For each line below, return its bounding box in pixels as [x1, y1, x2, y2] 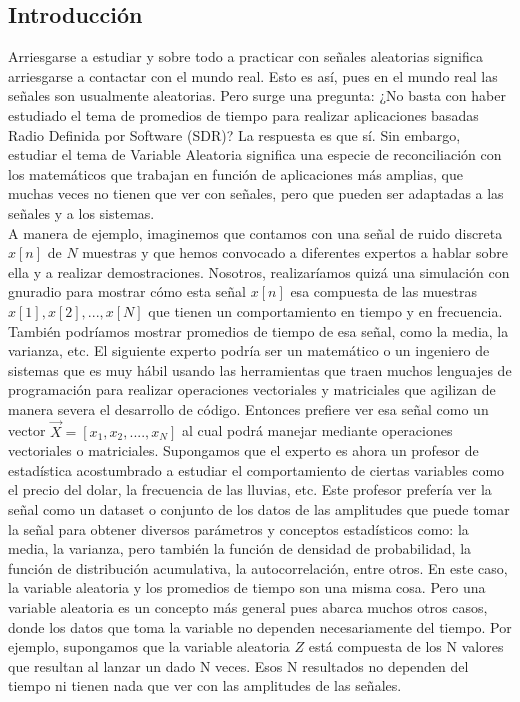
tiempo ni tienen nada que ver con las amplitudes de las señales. [8, 675, 402, 696]
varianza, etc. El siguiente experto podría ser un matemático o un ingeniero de [8, 340, 490, 361]
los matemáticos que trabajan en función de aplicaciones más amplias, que [8, 163, 464, 184]
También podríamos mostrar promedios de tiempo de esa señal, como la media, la [8, 320, 509, 341]
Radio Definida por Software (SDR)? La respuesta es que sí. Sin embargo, [8, 124, 461, 145]
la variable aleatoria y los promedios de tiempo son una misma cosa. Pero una [8, 577, 486, 598]
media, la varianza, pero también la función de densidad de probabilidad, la [8, 538, 472, 559]
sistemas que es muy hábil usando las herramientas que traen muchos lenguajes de [8, 359, 512, 380]
